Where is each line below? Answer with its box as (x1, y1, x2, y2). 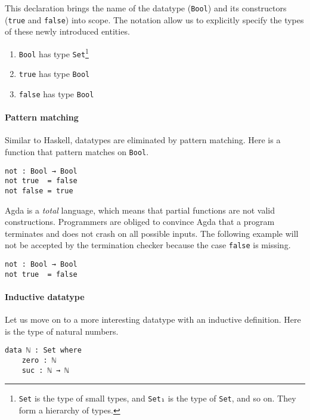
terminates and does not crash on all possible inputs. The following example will (5, 227, 299, 239)
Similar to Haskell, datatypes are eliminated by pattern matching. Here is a (5, 134, 281, 146)
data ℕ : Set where (5, 346, 82, 355)
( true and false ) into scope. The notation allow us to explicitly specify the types (5, 13, 304, 26)
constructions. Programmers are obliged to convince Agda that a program (5, 215, 275, 228)
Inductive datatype (5, 290, 85, 302)
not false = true (5, 186, 73, 195)
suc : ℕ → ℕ (21, 366, 69, 375)
